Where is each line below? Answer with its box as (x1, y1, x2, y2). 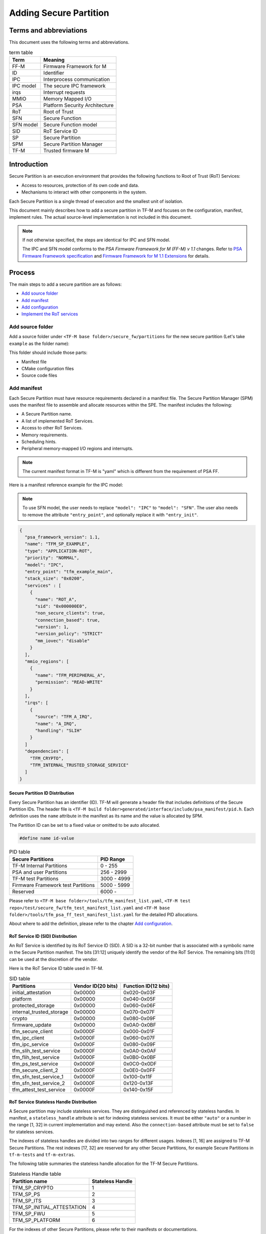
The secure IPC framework (43, 82, 106, 89)
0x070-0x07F (123, 1008, 155, 1015)
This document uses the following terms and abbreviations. (9, 39, 130, 45)
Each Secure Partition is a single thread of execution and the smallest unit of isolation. (9, 198, 183, 204)
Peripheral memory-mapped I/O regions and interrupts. (21, 446, 133, 452)
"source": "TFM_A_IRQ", (35, 714, 93, 720)
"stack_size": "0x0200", (25, 576, 85, 581)
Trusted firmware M (43, 147, 90, 154)
